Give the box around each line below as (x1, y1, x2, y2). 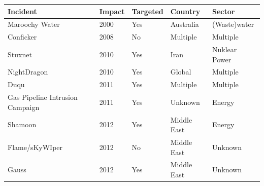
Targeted (131, 6, 163, 16)
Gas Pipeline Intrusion (8, 92, 78, 102)
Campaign (8, 101, 40, 112)
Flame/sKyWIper (8, 141, 63, 152)
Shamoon (8, 119, 37, 130)
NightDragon (8, 66, 48, 77)
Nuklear (212, 44, 237, 55)
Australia (170, 19, 199, 29)
